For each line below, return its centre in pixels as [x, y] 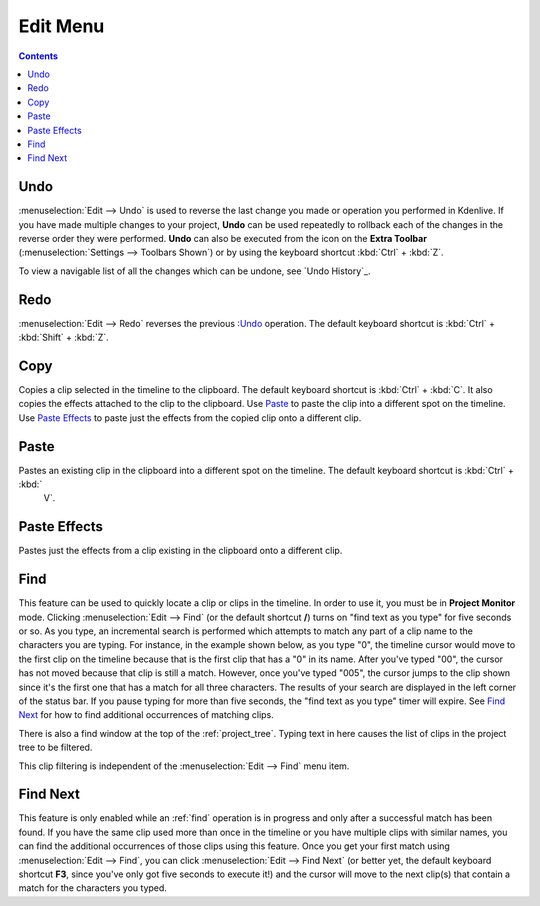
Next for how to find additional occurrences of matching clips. [146, 715]
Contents [38, 56]
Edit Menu [61, 26]
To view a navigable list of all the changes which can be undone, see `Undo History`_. [194, 271]
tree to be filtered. [55, 747]
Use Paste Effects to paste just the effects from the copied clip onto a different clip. [190, 417]
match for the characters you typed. [92, 888]
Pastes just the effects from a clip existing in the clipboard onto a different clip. [180, 551]
